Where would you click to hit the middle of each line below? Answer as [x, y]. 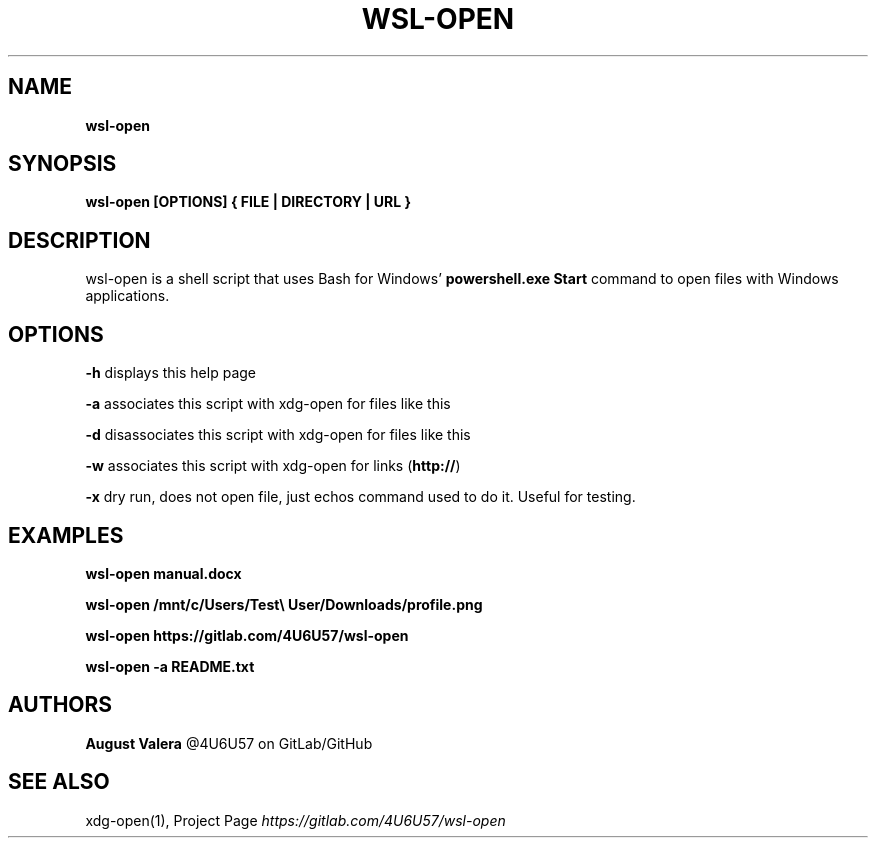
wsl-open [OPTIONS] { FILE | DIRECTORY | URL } [248, 202]
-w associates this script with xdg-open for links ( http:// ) [273, 466]
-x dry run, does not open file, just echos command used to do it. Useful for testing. [360, 497]
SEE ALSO [59, 782]
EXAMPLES [66, 535]
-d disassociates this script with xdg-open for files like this [278, 435]
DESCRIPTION [79, 240]
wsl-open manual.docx [163, 573]
